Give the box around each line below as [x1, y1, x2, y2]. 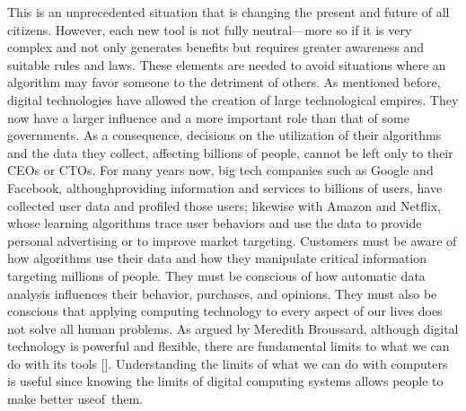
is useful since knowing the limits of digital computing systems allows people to [7, 372, 444, 390]
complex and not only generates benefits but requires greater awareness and [7, 38, 425, 57]
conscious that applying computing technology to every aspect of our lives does [7, 302, 443, 320]
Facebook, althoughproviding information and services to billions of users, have [7, 178, 443, 197]
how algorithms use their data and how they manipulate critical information [7, 249, 427, 267]
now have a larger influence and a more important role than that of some [7, 108, 409, 127]
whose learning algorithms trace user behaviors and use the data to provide [7, 214, 422, 232]
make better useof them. [7, 389, 143, 408]
